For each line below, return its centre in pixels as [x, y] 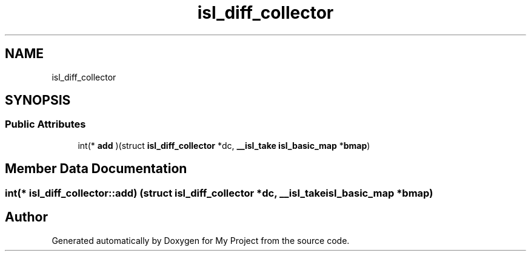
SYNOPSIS [38, 100]
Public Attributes [45, 124]
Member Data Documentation [96, 169]
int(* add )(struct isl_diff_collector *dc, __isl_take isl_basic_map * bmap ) [224, 145]
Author [26, 217]
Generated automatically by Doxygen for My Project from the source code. [201, 240]
